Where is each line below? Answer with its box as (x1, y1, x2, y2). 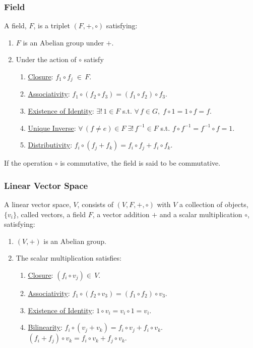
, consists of (77, 199, 113, 210)
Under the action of (16, 54, 77, 65)
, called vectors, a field (16, 209, 86, 219)
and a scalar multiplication (159, 209, 242, 219)
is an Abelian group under (23, 37, 104, 47)
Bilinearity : (28, 322, 62, 332)
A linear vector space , (4, 199, 71, 210)
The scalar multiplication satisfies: (16, 253, 121, 263)
